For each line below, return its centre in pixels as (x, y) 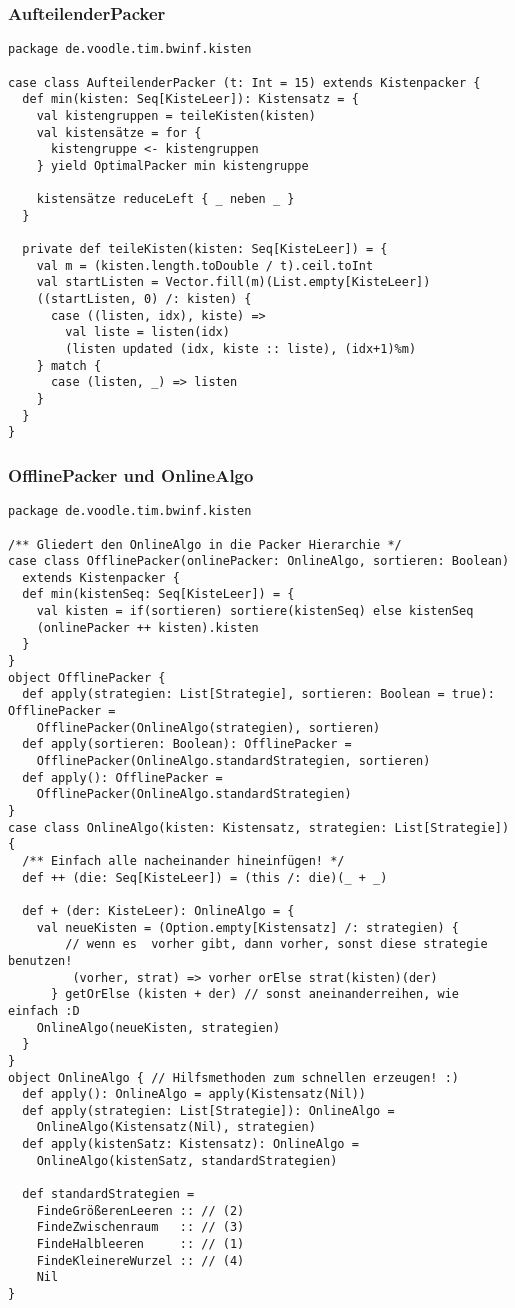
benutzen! (40, 960)
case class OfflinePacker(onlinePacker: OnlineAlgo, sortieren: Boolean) (259, 561)
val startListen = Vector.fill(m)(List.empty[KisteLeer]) (233, 282)
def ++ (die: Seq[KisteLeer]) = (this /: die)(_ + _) (205, 877)
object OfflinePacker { (87, 677)
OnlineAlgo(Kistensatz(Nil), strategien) (176, 1127)
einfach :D (44, 1010)
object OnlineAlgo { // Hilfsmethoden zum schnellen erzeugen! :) (234, 1077)
